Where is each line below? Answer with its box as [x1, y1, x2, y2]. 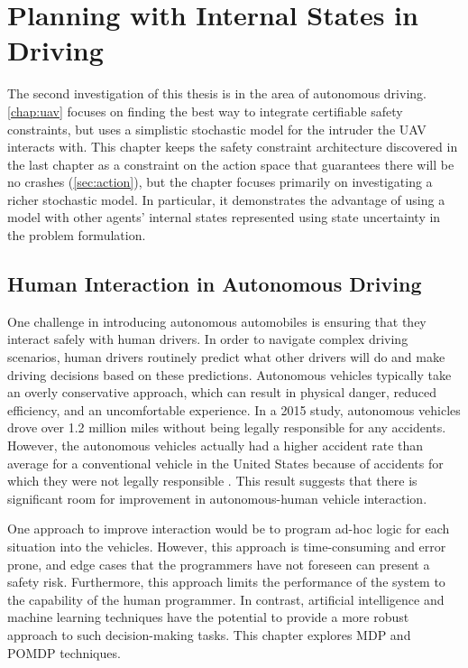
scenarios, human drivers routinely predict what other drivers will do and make [7, 348, 445, 366]
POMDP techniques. [7, 643, 121, 662]
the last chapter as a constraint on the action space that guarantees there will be [7, 154, 454, 173]
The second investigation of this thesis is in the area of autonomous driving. [7, 84, 427, 103]
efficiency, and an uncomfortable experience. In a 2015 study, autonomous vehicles [7, 400, 461, 419]
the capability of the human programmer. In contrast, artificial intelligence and [7, 589, 445, 608]
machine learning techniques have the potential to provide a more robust [7, 608, 409, 626]
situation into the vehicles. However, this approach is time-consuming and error [7, 536, 446, 555]
